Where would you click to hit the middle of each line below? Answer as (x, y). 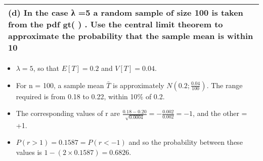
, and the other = (220, 113)
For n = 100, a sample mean (60, 85)
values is (29, 152)
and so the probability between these (186, 142)
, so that (46, 68)
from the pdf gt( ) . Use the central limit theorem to (116, 24)
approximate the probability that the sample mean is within (131, 36)
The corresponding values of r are (68, 113)
